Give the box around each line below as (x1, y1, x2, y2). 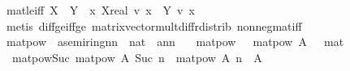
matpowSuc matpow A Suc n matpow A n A (11, 48, 262, 65)
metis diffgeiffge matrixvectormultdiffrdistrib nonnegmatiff (6, 17, 302, 34)
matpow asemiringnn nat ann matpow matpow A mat (6, 33, 344, 50)
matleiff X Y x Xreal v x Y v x (6, 2, 195, 18)
